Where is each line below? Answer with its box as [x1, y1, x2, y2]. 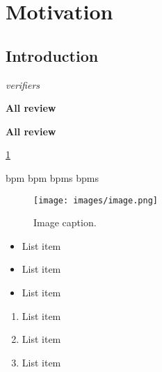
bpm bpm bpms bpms [6, 170, 99, 185]
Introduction [6, 44, 99, 66]
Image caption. [33, 215, 97, 230]
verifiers [6, 77, 40, 92]
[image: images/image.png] [33, 195, 158, 205]
